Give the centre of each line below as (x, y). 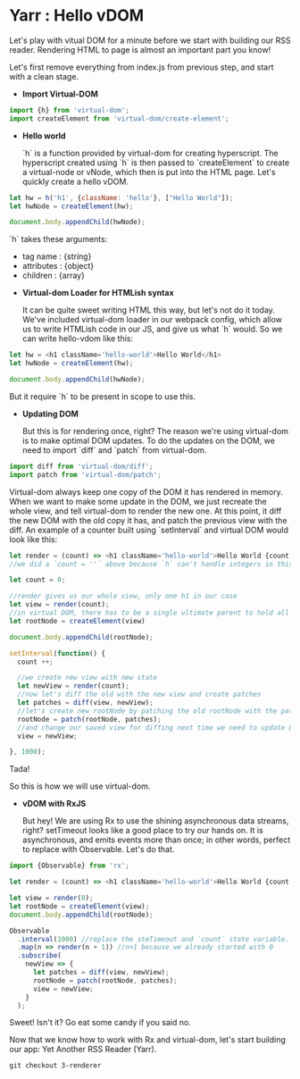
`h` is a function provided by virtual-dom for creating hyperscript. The (150, 153)
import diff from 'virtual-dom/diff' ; (81, 466)
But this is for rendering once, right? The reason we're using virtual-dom (155, 431)
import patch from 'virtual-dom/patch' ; (86, 474)
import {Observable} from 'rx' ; (69, 866)
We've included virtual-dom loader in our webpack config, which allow (152, 320)
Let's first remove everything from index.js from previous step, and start (142, 67)
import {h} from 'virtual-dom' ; (69, 110)
